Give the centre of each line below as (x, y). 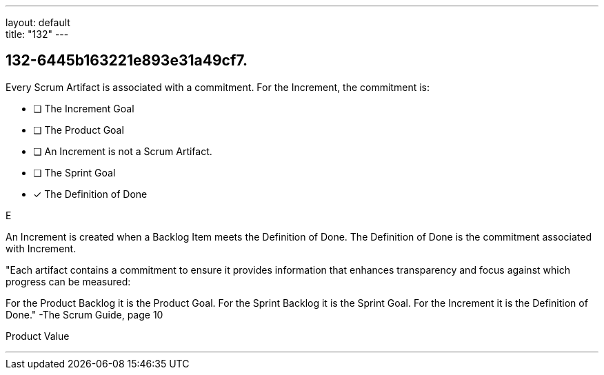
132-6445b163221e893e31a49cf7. (127, 61)
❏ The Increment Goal (84, 108)
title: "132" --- (37, 34)
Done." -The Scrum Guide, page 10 (84, 314)
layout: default (38, 22)
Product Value (38, 336)
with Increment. (41, 248)
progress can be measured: (68, 281)
